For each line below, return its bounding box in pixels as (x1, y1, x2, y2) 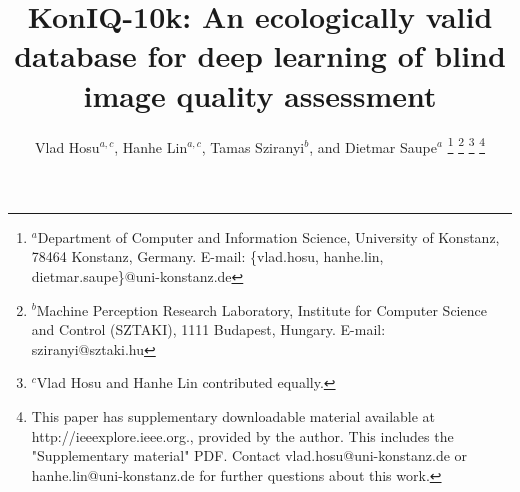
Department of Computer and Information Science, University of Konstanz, (37, 226, 500, 247)
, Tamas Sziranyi (201, 136, 305, 157)
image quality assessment (83, 74, 437, 115)
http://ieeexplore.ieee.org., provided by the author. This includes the (31, 425, 454, 446)
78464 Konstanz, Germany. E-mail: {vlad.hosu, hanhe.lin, (31, 246, 384, 267)
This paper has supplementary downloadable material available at (31, 405, 436, 426)
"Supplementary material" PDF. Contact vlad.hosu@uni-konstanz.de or (31, 445, 468, 466)
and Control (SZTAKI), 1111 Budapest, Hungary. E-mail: (31, 319, 386, 340)
